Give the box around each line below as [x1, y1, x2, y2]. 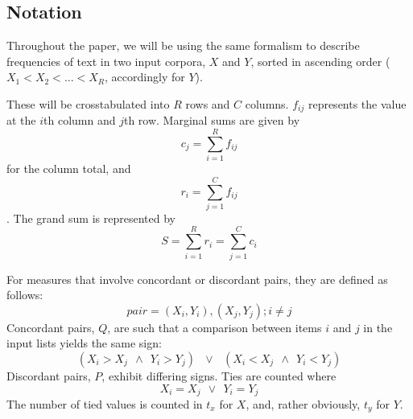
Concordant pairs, [6, 318, 95, 335]
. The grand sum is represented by [6, 209, 176, 226]
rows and [185, 95, 230, 112]
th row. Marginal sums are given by [123, 112, 300, 129]
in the [363, 318, 393, 335]
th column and [43, 112, 116, 129]
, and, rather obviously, [246, 396, 361, 413]
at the [6, 112, 36, 129]
